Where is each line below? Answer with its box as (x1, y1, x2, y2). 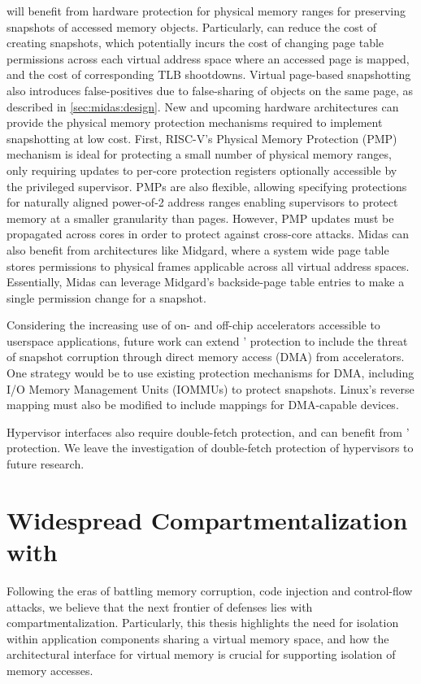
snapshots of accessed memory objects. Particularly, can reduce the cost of (7, 18, 377, 35)
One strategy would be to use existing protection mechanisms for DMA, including (7, 364, 414, 381)
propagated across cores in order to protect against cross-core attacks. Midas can (7, 225, 410, 242)
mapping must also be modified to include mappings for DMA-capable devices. (7, 396, 399, 413)
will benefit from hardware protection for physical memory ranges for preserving (7, 2, 406, 19)
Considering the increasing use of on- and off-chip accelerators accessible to (7, 316, 380, 333)
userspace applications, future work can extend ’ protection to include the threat (7, 332, 408, 349)
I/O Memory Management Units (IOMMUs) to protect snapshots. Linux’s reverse (7, 380, 414, 397)
